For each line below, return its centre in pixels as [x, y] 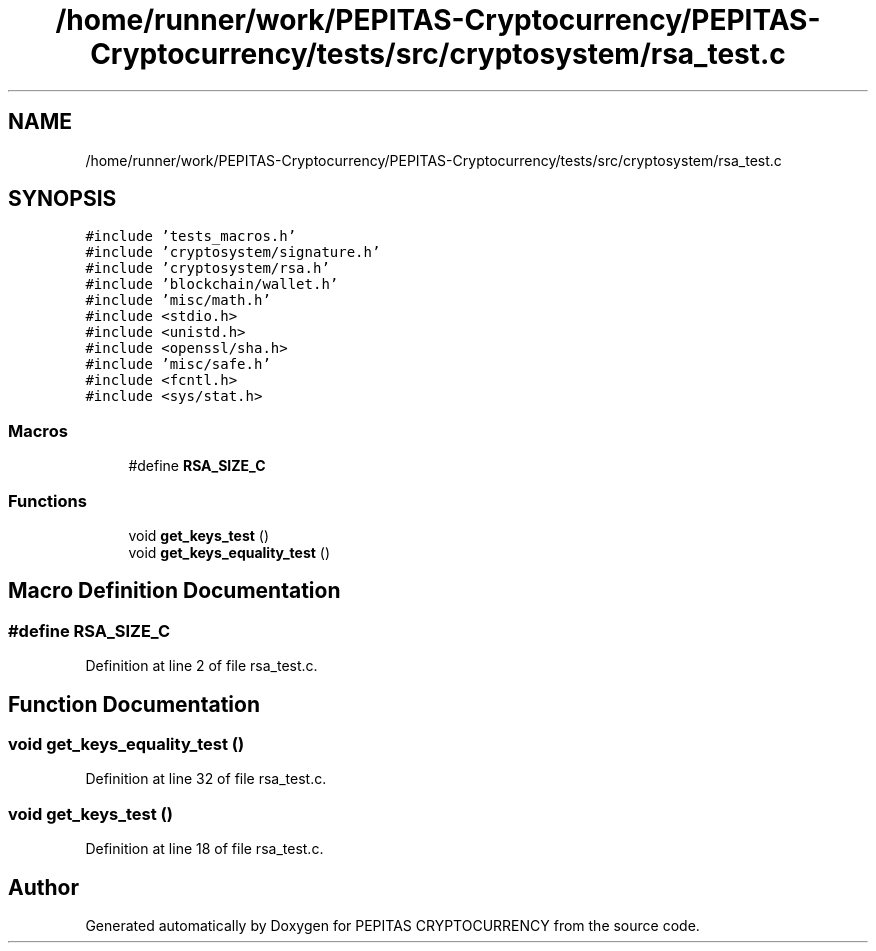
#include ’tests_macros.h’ [191, 236]
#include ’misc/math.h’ [178, 300]
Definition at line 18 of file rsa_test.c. [204, 849]
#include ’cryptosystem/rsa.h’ [207, 268]
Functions [47, 500]
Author [43, 887]
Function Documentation [134, 704]
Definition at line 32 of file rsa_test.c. [206, 779]
